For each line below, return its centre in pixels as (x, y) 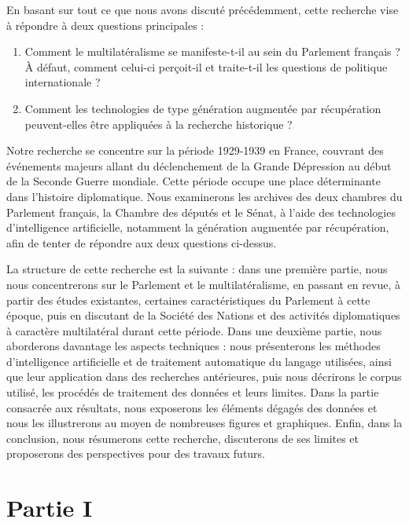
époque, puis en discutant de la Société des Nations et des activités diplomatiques (203, 315)
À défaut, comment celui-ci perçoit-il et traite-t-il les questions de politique (206, 66)
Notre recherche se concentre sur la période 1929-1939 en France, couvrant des (195, 150)
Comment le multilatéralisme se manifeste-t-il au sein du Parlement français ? (212, 51)
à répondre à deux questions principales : (105, 25)
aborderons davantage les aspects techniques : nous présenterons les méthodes (193, 346)
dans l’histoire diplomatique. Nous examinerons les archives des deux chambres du (204, 196)
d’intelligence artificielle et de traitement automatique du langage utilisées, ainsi (199, 361)
